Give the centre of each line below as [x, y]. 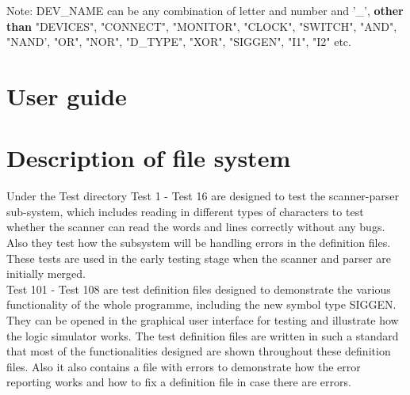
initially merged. [46, 273]
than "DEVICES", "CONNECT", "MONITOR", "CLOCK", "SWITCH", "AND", [202, 26]
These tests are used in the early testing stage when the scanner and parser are [199, 258]
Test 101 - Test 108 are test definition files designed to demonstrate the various [199, 289]
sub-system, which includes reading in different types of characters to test [185, 211]
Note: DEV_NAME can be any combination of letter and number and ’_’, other [205, 10]
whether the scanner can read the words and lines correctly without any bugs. [196, 227]
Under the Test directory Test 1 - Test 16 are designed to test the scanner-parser [203, 196]
